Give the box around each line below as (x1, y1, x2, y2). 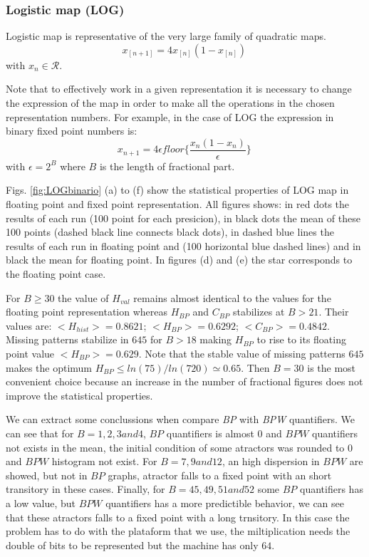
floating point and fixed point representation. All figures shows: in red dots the (6, 197, 350, 212)
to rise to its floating (256, 332, 346, 347)
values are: (6, 318, 52, 333)
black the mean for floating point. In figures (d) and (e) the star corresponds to (6, 252, 353, 267)
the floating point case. (6, 266, 106, 281)
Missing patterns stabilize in (6, 332, 129, 347)
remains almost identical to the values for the (133, 290, 331, 305)
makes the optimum (6, 360, 93, 375)
